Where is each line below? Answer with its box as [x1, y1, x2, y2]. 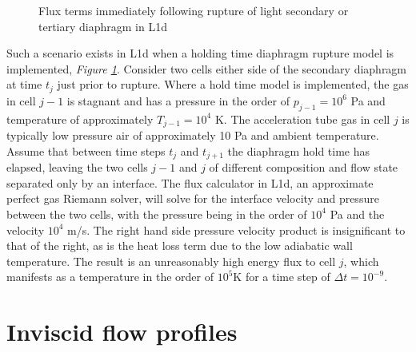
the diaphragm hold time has [227, 142, 370, 159]
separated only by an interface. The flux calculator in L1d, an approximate [6, 174, 374, 191]
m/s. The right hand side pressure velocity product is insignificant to [67, 221, 406, 238]
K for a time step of [233, 268, 330, 285]
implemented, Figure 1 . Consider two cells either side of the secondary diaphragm [6, 60, 407, 77]
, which [343, 252, 379, 269]
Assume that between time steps [6, 142, 166, 159]
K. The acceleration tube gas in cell [214, 110, 390, 127]
